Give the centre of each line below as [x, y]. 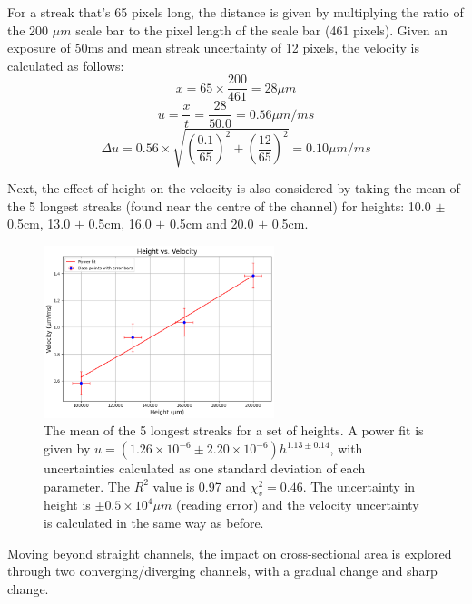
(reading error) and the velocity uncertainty [297, 505]
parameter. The [87, 486]
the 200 [28, 29]
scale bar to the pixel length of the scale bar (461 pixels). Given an [262, 29]
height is [67, 505]
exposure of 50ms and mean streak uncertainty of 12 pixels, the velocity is [213, 48]
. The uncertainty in [359, 486]
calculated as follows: [66, 65]
